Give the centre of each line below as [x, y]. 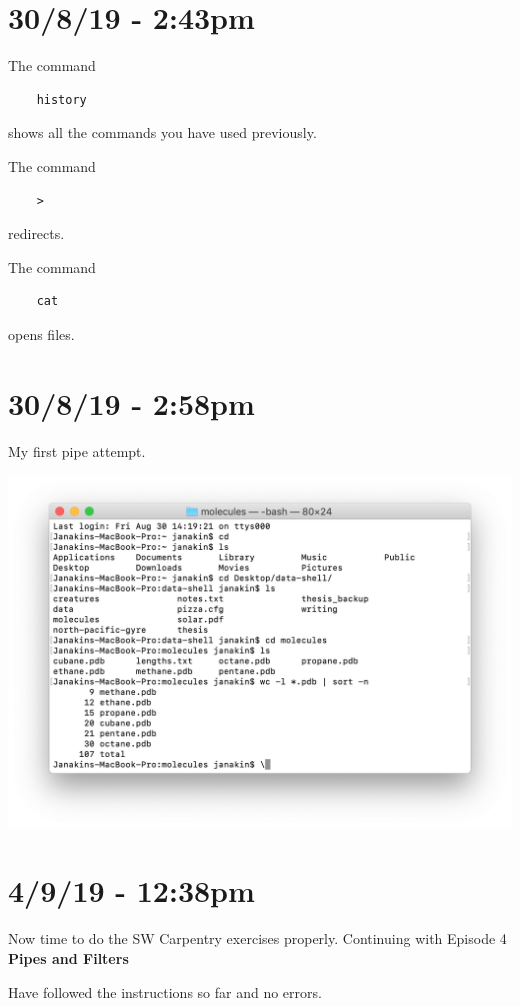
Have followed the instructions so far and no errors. [165, 991]
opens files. [41, 333]
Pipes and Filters [68, 957]
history [61, 99]
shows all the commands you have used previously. [162, 132]
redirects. [36, 233]
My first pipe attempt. [77, 450]
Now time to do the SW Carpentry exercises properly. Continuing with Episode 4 [257, 938]
